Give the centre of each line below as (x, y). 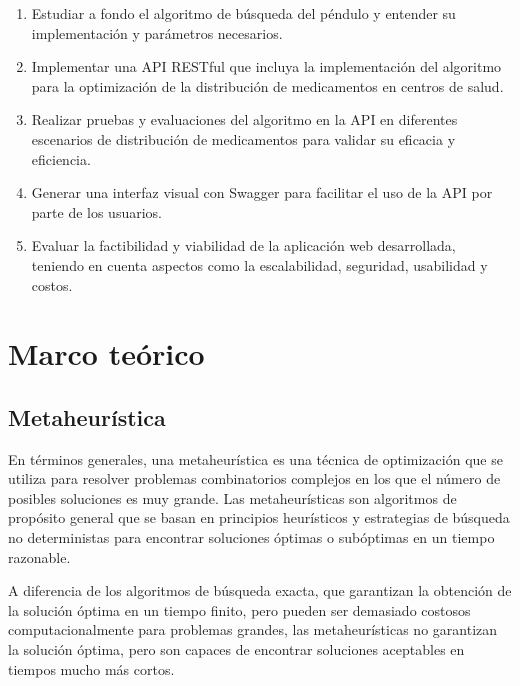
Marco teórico (106, 353)
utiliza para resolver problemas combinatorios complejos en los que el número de (254, 478)
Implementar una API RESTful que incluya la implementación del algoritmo (266, 66)
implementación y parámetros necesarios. (157, 32)
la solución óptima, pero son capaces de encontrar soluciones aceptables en (236, 649)
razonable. (39, 556)
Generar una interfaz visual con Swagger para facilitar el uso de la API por (262, 192)
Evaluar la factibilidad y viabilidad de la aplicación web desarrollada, (243, 245)
